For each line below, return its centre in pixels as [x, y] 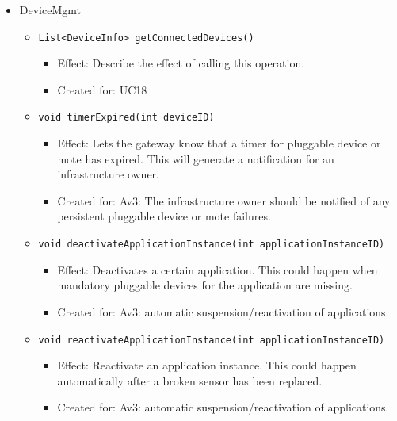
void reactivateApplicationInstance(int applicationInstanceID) [212, 340]
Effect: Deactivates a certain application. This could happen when [218, 269]
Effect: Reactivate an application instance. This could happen [207, 365]
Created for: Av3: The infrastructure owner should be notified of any [224, 200]
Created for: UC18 [102, 89]
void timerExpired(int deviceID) [126, 118]
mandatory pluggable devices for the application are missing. [205, 285]
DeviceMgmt [50, 10]
